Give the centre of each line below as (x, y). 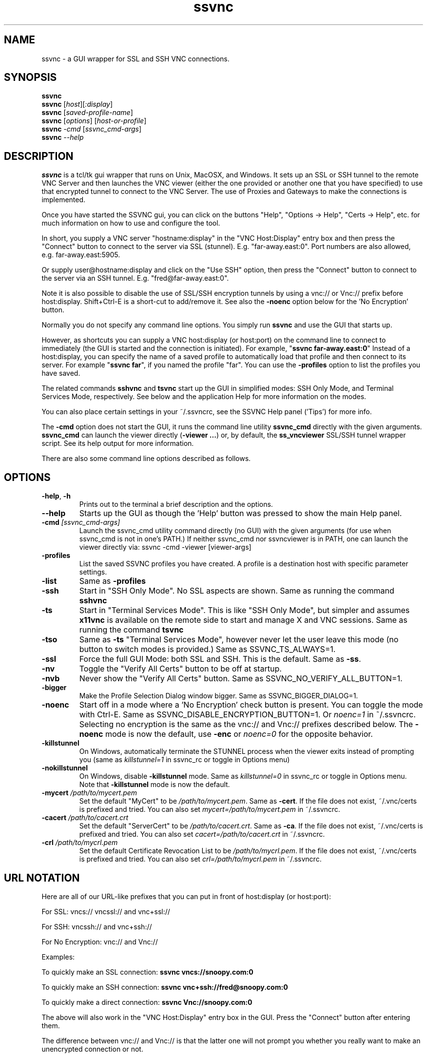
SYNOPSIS (30, 77)
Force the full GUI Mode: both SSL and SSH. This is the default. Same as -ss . (220, 659)
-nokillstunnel (65, 768)
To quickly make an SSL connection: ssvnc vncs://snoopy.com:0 (147, 972)
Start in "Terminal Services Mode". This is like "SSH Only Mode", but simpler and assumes (244, 610)
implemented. (64, 200)
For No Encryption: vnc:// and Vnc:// (100, 942)
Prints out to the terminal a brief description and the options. (176, 504)
